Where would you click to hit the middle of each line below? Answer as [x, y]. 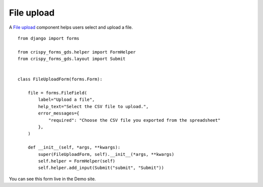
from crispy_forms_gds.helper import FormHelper [77, 52]
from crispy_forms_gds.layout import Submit [72, 59]
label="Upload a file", [66, 100]
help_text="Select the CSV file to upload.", [93, 106]
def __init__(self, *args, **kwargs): [74, 148]
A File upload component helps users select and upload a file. [71, 27]
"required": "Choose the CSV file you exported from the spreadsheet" [134, 120]
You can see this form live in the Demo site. [52, 179]
